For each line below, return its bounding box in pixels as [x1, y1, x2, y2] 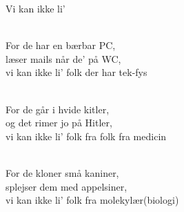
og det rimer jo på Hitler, [6, 115, 112, 130]
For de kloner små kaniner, [6, 165, 119, 180]
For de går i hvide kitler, [6, 102, 110, 116]
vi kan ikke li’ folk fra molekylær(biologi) [6, 193, 179, 207]
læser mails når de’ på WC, [6, 51, 121, 66]
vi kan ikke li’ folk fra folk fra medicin [6, 128, 167, 143]
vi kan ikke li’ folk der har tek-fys [6, 65, 147, 79]
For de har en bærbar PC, [6, 38, 116, 52]
